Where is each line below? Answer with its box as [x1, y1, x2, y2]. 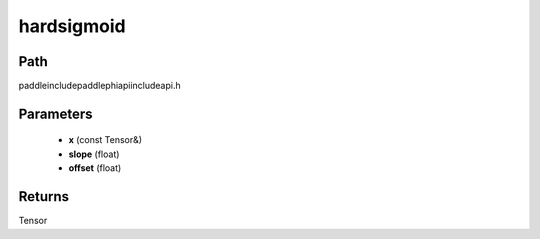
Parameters [18, 105, 93, 122]
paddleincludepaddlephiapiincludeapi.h [18, 80, 181, 92]
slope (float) [68, 148, 120, 160]
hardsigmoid [18, 15, 126, 37]
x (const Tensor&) [68, 134, 143, 146]
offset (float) [68, 162, 122, 174]
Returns [18, 188, 70, 205]
